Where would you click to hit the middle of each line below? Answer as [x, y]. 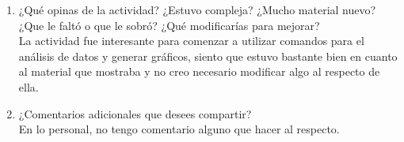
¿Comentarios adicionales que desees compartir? [135, 113]
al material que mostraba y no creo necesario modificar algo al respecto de [199, 71]
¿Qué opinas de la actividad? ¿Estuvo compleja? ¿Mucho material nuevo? [197, 9]
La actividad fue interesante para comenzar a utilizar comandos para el [191, 41]
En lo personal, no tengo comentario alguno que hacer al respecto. [179, 129]
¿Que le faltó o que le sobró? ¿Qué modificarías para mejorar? [169, 25]
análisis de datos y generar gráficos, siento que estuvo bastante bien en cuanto [208, 56]
